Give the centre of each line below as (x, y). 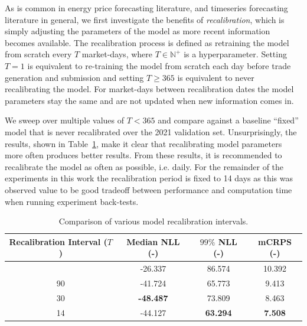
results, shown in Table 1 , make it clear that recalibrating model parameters (143, 143)
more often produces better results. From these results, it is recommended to (143, 155)
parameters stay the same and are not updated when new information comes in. (149, 100)
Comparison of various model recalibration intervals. (153, 221)
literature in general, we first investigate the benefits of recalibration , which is (145, 19)
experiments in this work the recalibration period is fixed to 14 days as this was (149, 178)
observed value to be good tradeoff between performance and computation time (148, 189)
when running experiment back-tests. (72, 201)
